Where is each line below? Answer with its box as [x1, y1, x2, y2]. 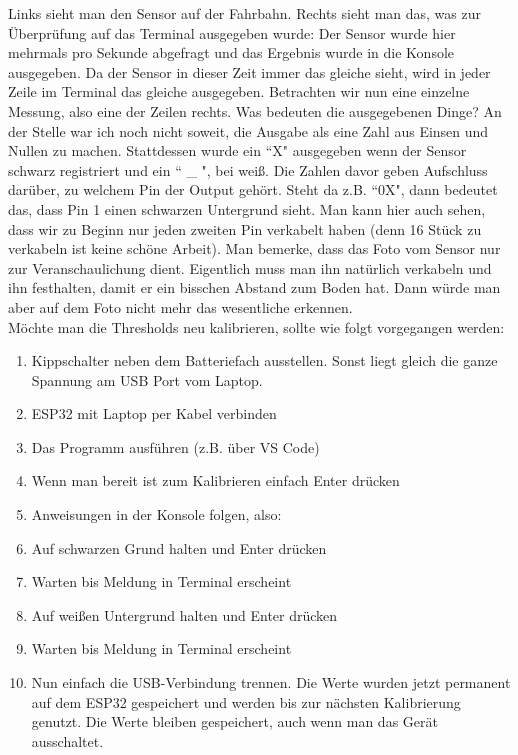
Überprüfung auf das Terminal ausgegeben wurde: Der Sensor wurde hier [8, 22, 456, 43]
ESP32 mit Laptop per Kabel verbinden [31, 403, 277, 424]
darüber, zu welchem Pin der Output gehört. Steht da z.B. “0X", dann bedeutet [8, 179, 498, 200]
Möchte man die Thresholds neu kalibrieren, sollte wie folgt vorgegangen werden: [8, 316, 505, 337]
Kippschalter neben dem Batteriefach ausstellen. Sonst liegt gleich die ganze [31, 350, 498, 371]
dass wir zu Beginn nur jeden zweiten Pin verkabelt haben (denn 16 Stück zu [8, 218, 482, 239]
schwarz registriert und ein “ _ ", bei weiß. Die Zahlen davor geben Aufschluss [8, 159, 488, 180]
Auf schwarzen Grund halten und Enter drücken [31, 537, 327, 558]
